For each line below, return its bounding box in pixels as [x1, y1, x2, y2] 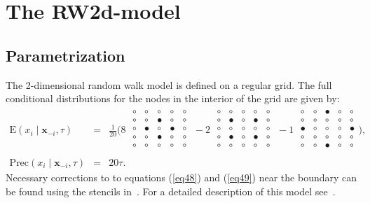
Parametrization [6, 44, 125, 66]
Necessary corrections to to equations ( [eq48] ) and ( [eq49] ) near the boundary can [6, 170, 357, 185]
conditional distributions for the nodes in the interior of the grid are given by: [6, 91, 340, 106]
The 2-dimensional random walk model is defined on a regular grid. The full [6, 77, 332, 92]
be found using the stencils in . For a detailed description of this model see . [6, 183, 336, 198]
